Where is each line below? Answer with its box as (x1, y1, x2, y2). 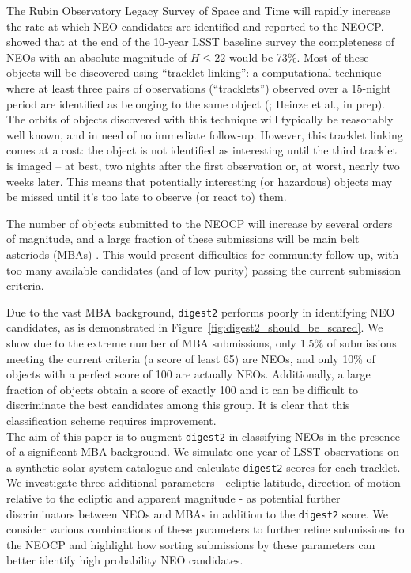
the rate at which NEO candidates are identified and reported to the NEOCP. (6, 17, 384, 34)
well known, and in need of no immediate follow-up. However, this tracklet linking (6, 126, 403, 142)
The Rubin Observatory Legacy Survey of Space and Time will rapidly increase (6, 2, 390, 18)
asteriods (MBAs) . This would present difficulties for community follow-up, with (6, 245, 399, 262)
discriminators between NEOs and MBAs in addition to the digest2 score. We (6, 505, 389, 522)
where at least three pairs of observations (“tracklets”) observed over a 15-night (6, 79, 391, 96)
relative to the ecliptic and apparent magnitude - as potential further (6, 490, 341, 506)
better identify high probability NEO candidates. (6, 552, 243, 568)
